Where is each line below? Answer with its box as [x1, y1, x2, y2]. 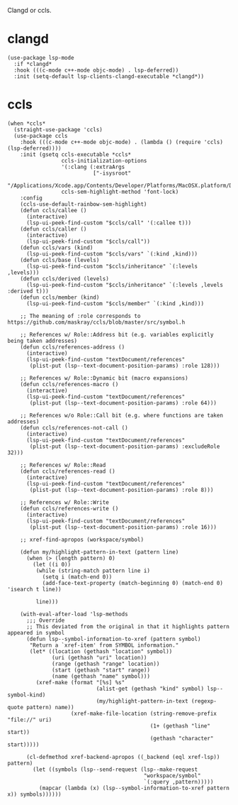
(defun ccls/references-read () [20, 468, 115, 475]
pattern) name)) [25, 703, 74, 711]
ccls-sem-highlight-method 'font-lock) [61, 188, 179, 195]
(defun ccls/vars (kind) [20, 244, 93, 251]
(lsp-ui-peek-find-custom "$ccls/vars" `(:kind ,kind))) [25, 250, 198, 258]
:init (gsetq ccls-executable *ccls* [20, 150, 132, 158]
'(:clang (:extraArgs [61, 163, 125, 170]
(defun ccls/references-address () [20, 344, 125, 351]
